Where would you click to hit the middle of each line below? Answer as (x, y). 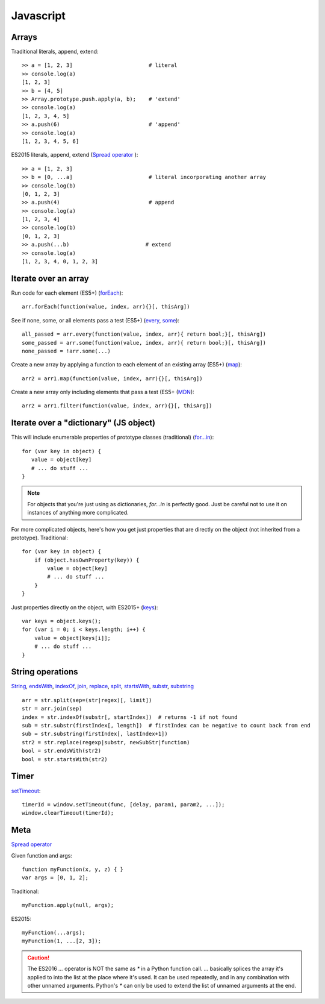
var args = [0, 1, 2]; (55, 878)
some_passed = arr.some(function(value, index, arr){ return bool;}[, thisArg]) (144, 343)
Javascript (39, 16)
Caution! (39, 958)
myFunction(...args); (54, 932)
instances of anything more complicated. (78, 513)
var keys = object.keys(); (62, 621)
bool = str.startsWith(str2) (65, 759)
